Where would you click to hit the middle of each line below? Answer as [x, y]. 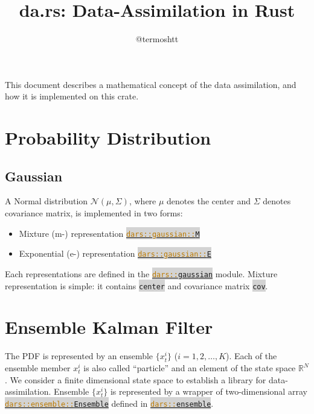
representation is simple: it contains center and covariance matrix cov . [136, 285]
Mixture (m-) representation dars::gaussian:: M [109, 233]
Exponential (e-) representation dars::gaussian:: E [115, 253]
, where [143, 201]
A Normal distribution [46, 201]
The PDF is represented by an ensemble [79, 356]
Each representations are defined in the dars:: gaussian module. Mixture [141, 273]
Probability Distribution [108, 138]
